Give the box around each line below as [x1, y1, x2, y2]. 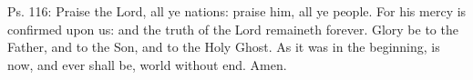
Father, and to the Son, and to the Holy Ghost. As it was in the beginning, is [7, 37, 440, 56]
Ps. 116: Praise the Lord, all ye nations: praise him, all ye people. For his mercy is [7, 2, 467, 20]
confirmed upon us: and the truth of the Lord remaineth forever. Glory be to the [7, 19, 458, 38]
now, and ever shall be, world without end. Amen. [7, 55, 287, 74]
